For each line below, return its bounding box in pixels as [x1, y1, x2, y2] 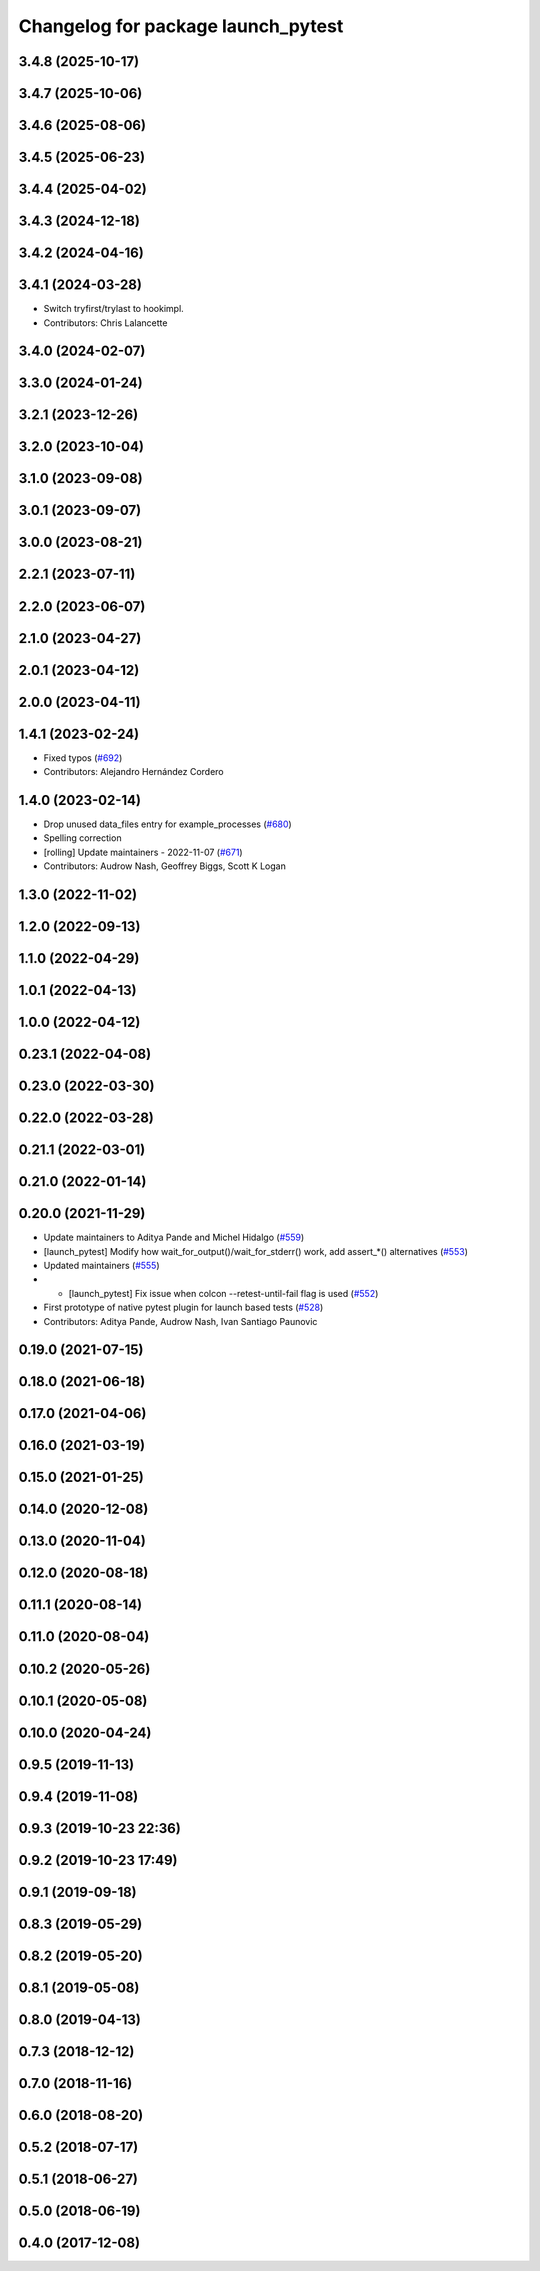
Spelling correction [43, 832, 122, 844]
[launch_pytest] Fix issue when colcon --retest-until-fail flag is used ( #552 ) [68, 1287, 379, 1299]
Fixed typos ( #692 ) [43, 751, 123, 764]
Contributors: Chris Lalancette [43, 316, 168, 329]
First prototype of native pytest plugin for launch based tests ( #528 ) [43, 1301, 324, 1314]
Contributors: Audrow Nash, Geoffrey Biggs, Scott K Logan [43, 860, 287, 872]
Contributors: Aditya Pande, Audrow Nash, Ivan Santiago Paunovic [43, 1315, 318, 1327]
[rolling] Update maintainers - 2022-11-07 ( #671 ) [43, 846, 244, 858]
